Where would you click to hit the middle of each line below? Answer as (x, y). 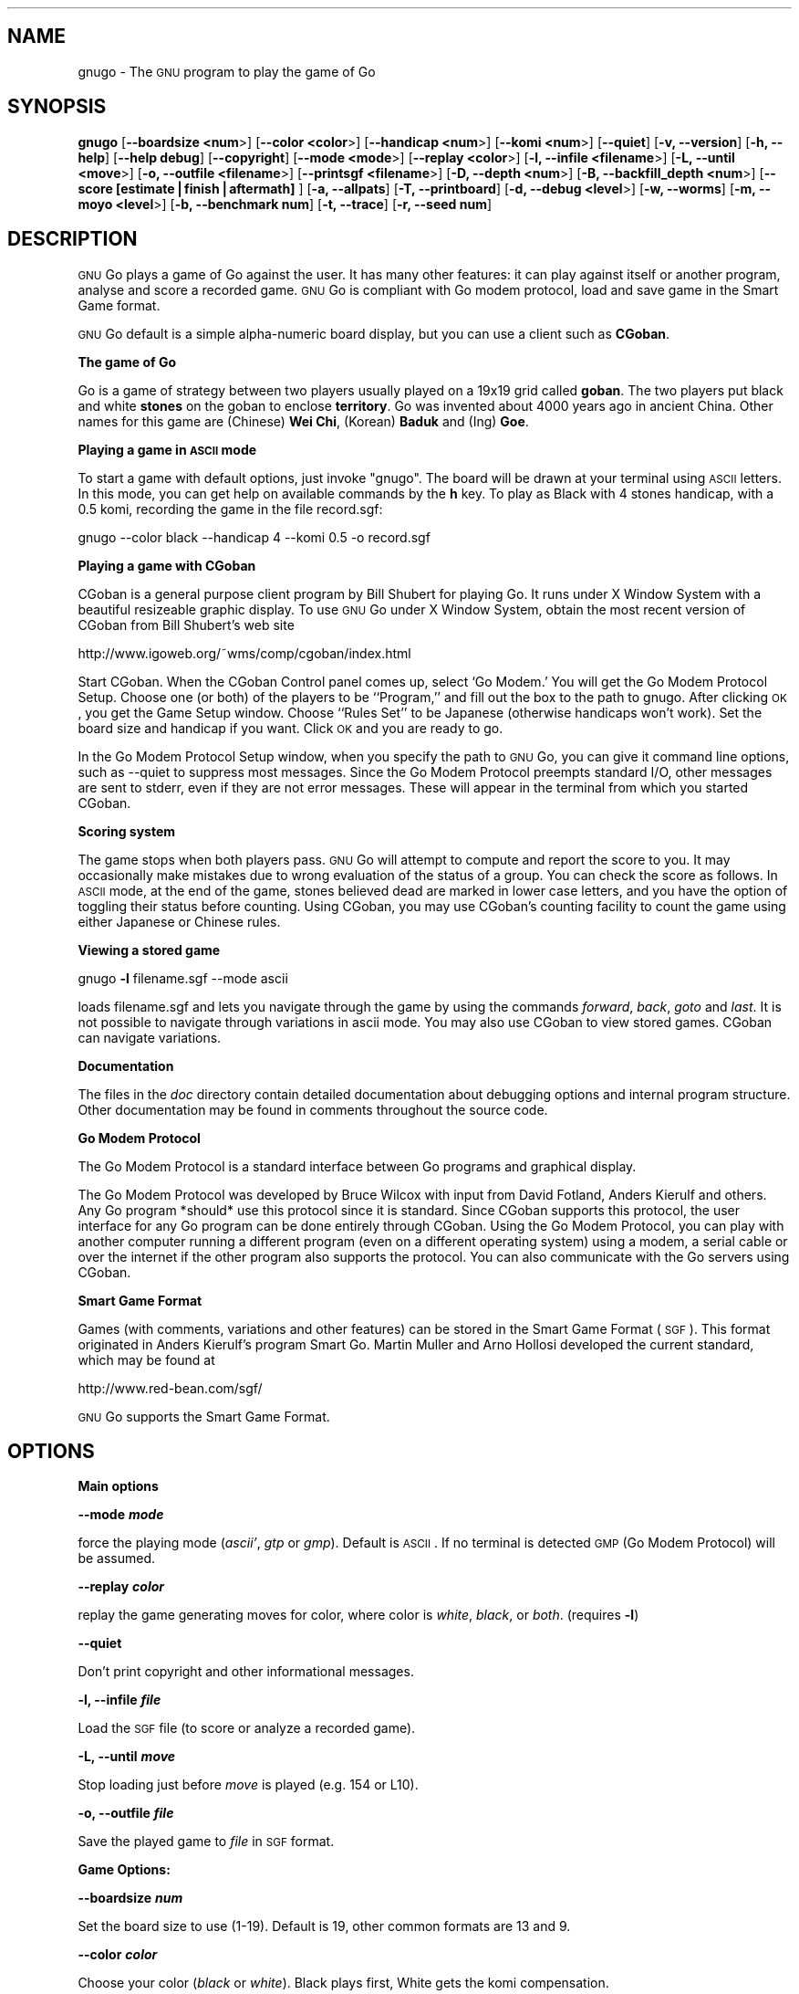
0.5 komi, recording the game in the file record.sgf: (230, 509)
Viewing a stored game (149, 950)
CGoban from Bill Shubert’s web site (186, 624)
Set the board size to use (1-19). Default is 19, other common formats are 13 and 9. (324, 1926)
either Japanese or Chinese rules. (179, 921)
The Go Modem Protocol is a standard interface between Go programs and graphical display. (357, 1166)
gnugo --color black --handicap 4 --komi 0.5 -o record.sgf (254, 537)
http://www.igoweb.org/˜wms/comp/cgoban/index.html (244, 653)
